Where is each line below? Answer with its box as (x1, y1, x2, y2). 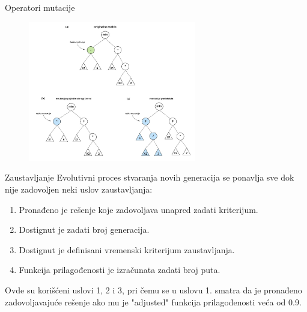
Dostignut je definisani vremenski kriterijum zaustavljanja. (19, 243, 235, 256)
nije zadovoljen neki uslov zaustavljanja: (5, 182, 153, 195)
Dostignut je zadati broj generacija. (19, 223, 150, 236)
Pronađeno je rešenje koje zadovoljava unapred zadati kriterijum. (19, 203, 258, 215)
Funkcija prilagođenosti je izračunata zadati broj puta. (19, 263, 220, 276)
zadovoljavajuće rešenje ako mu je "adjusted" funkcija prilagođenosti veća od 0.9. (5, 295, 302, 308)
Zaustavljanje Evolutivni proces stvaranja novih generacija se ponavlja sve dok (5, 171, 294, 184)
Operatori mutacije (5, 1, 75, 13)
